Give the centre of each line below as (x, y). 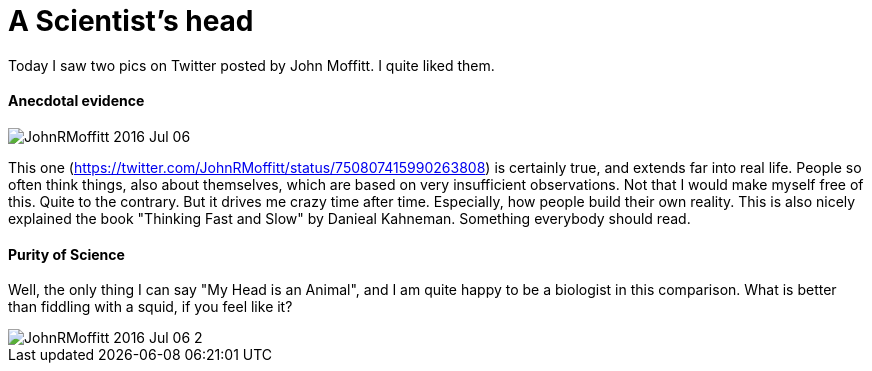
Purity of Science (66, 254)
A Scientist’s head (131, 21)
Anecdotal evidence (76, 101)
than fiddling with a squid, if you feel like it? (150, 307)
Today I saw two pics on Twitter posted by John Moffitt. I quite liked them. (251, 65)
